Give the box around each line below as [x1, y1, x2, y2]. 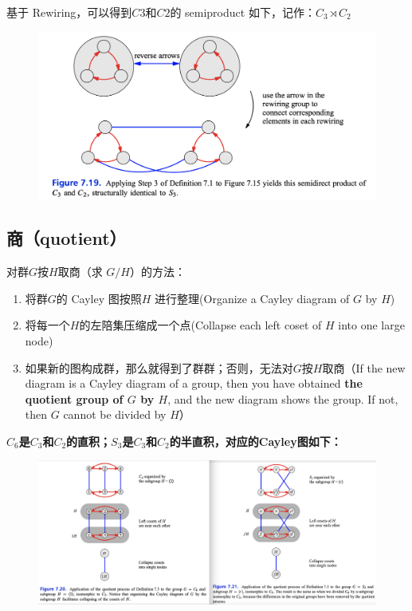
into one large [338, 317, 405, 333]
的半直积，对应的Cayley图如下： [169, 432, 342, 449]
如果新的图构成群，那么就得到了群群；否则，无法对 [25, 359, 293, 376]
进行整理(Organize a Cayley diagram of [155, 290, 350, 306]
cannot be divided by [63, 406, 167, 423]
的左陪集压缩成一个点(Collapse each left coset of [79, 317, 322, 333]
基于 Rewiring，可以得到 [6, 4, 132, 20]
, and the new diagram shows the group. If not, [167, 390, 398, 407]
